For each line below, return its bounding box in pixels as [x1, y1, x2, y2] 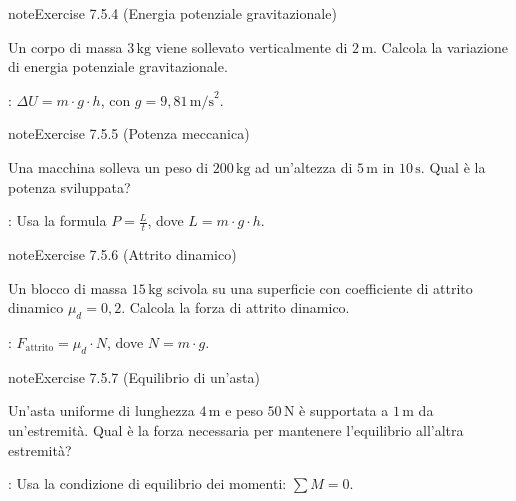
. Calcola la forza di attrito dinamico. [121, 297, 350, 318]
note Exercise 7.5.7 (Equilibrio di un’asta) [8, 366, 260, 387]
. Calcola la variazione [373, 36, 509, 57]
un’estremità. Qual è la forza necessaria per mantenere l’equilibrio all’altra [8, 419, 464, 440]
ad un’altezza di [255, 156, 353, 177]
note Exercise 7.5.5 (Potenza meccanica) [8, 123, 250, 144]
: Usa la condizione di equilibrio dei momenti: [8, 473, 287, 494]
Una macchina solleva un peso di [8, 156, 209, 177]
